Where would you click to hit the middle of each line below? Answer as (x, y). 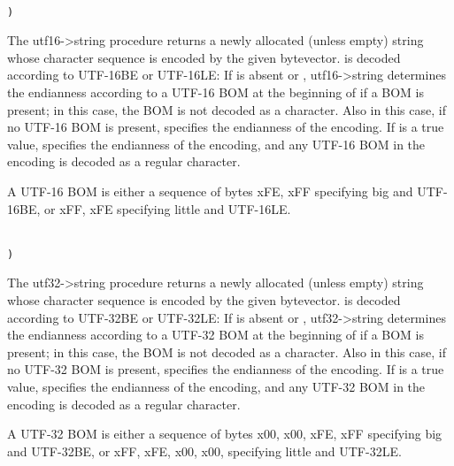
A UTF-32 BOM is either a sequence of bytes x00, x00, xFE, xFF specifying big (225, 434)
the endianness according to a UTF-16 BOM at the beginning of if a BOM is (216, 92)
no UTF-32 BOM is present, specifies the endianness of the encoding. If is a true (226, 369)
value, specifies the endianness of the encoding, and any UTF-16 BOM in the (216, 144)
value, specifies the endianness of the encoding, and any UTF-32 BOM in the (216, 386)
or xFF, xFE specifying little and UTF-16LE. (167, 208)
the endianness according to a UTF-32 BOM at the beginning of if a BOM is (216, 335)
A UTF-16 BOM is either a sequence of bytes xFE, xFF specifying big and (210, 191)
